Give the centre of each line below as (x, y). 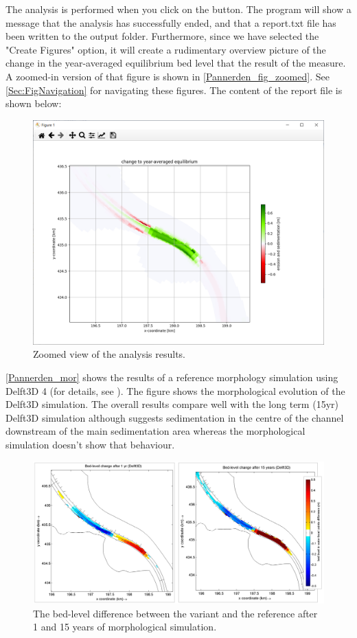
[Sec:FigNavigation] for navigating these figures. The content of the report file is (174, 90)
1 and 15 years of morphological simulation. (125, 627)
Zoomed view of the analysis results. (109, 354)
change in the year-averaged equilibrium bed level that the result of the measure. (176, 63)
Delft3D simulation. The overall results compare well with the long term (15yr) (172, 404)
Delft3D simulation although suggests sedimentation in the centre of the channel (175, 417)
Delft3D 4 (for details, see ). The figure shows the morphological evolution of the (175, 390)
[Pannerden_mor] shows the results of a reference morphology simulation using (172, 377)
